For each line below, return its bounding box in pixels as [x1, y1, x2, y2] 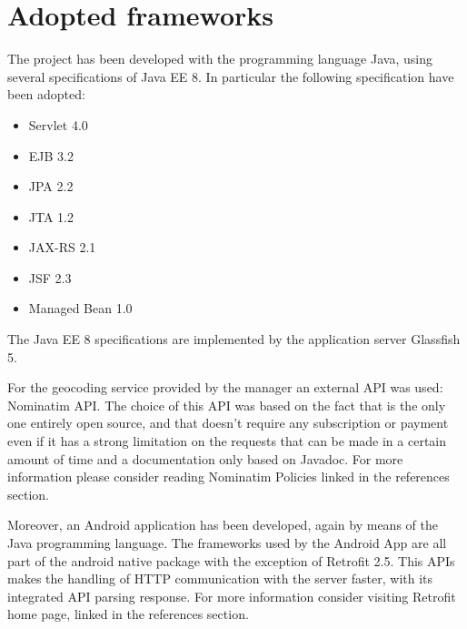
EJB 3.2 [28, 146, 74, 165]
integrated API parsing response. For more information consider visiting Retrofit [7, 586, 456, 605]
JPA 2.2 [28, 177, 74, 196]
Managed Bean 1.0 [28, 299, 133, 318]
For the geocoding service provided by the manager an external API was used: [7, 378, 443, 397]
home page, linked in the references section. [7, 604, 249, 624]
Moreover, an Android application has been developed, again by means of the [7, 515, 438, 534]
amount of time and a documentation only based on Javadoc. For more [7, 449, 403, 468]
